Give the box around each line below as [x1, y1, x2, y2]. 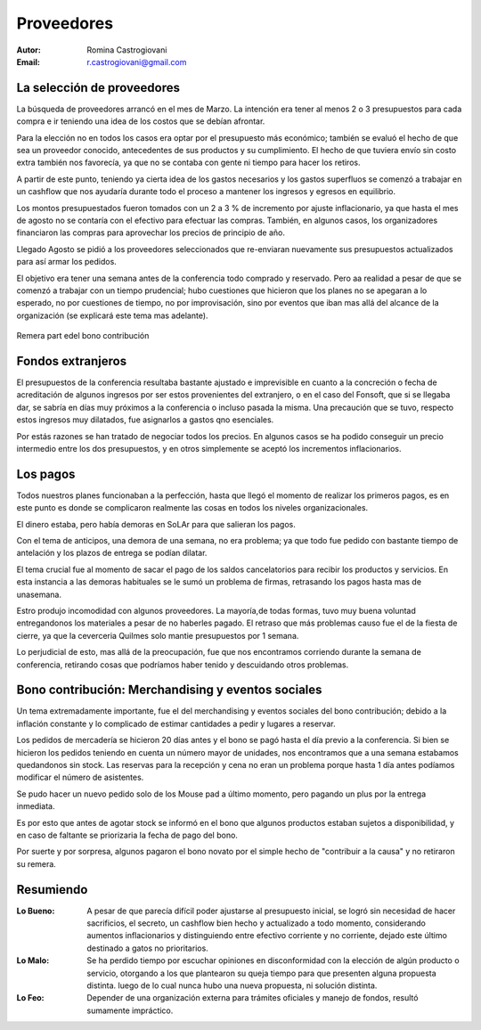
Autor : [16, 45, 42, 55]
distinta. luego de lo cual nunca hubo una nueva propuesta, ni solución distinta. [86, 980, 378, 991]
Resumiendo [16, 882, 88, 897]
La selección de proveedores [16, 80, 180, 95]
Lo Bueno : [16, 905, 55, 916]
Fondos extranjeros [16, 353, 127, 369]
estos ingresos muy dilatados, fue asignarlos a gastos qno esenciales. [16, 414, 274, 425]
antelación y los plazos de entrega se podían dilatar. [16, 548, 208, 559]
